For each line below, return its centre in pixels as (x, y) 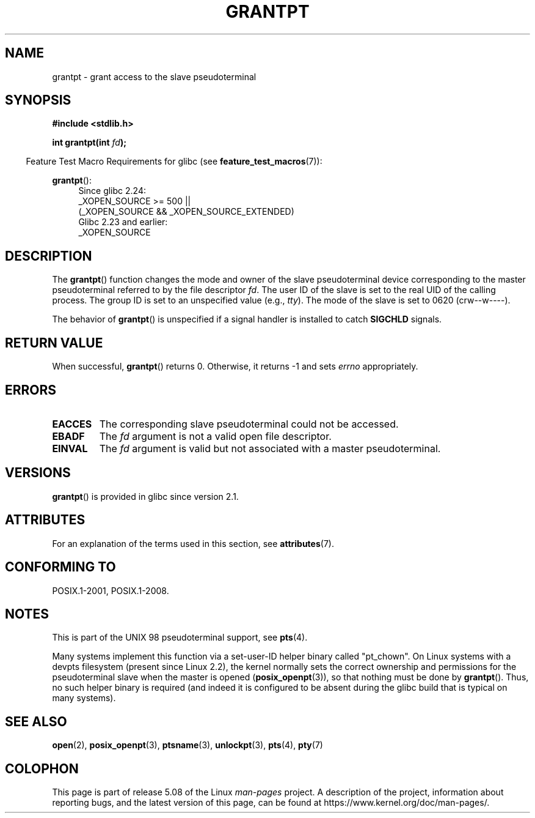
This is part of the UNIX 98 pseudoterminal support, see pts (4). (180, 638)
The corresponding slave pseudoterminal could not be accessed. (249, 424)
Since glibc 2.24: (112, 191)
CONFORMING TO (60, 567)
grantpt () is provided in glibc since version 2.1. (145, 496)
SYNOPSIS (38, 100)
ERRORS (31, 390)
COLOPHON (42, 768)
